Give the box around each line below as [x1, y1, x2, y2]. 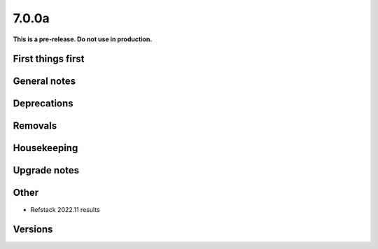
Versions [13, 224, 53, 236]
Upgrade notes [13, 164, 80, 176]
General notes [13, 76, 76, 87]
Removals [13, 120, 57, 132]
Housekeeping [13, 142, 78, 154]
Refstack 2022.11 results [30, 205, 101, 213]
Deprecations [13, 98, 73, 110]
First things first [13, 53, 85, 65]
